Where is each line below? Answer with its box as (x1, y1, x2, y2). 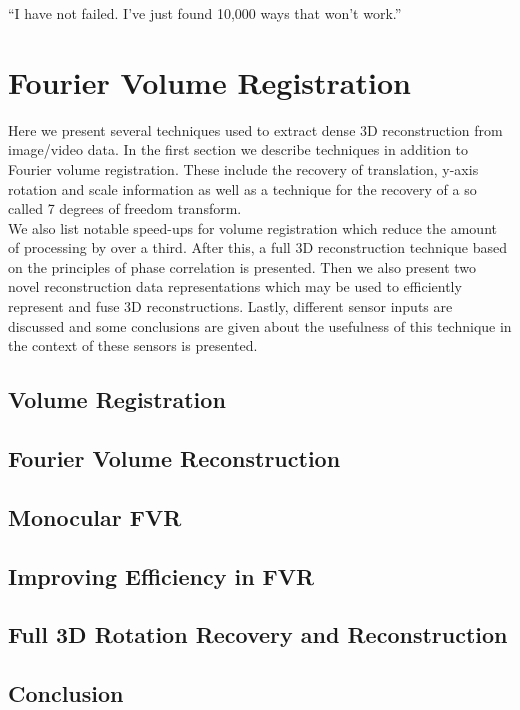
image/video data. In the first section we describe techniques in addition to (8, 139, 469, 160)
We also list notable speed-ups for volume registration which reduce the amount (8, 217, 497, 238)
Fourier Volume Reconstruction (8, 443, 341, 474)
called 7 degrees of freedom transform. (8, 198, 242, 219)
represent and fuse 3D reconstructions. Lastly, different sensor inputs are (8, 296, 453, 317)
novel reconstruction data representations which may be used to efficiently (8, 276, 462, 297)
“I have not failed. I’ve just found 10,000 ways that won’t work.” (8, 3, 402, 23)
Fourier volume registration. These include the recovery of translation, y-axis (8, 158, 479, 179)
